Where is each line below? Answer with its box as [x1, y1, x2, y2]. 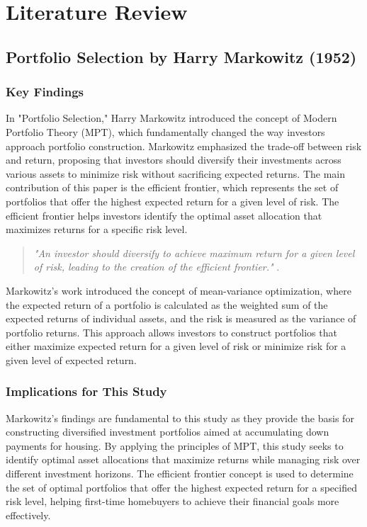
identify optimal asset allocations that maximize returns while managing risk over [6, 452, 361, 467]
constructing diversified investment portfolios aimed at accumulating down [6, 424, 329, 439]
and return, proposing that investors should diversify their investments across [6, 152, 341, 167]
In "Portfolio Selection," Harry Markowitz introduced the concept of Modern [6, 110, 337, 125]
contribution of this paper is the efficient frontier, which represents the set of [6, 180, 339, 195]
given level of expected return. [6, 352, 137, 367]
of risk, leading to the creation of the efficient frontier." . [33, 259, 280, 274]
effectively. [6, 507, 51, 522]
